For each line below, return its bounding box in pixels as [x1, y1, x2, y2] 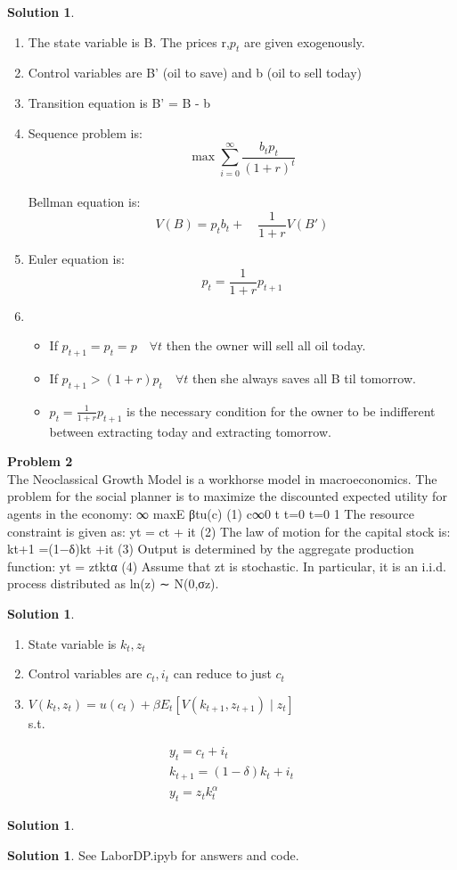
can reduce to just [173, 664, 272, 683]
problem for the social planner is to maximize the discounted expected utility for [7, 487, 447, 505]
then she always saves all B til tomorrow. [192, 369, 416, 388]
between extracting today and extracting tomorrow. [49, 422, 331, 440]
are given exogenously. [243, 32, 365, 51]
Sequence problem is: [28, 123, 143, 142]
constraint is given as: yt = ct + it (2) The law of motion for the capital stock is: [7, 521, 451, 540]
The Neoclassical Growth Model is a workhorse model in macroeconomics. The [7, 469, 437, 488]
